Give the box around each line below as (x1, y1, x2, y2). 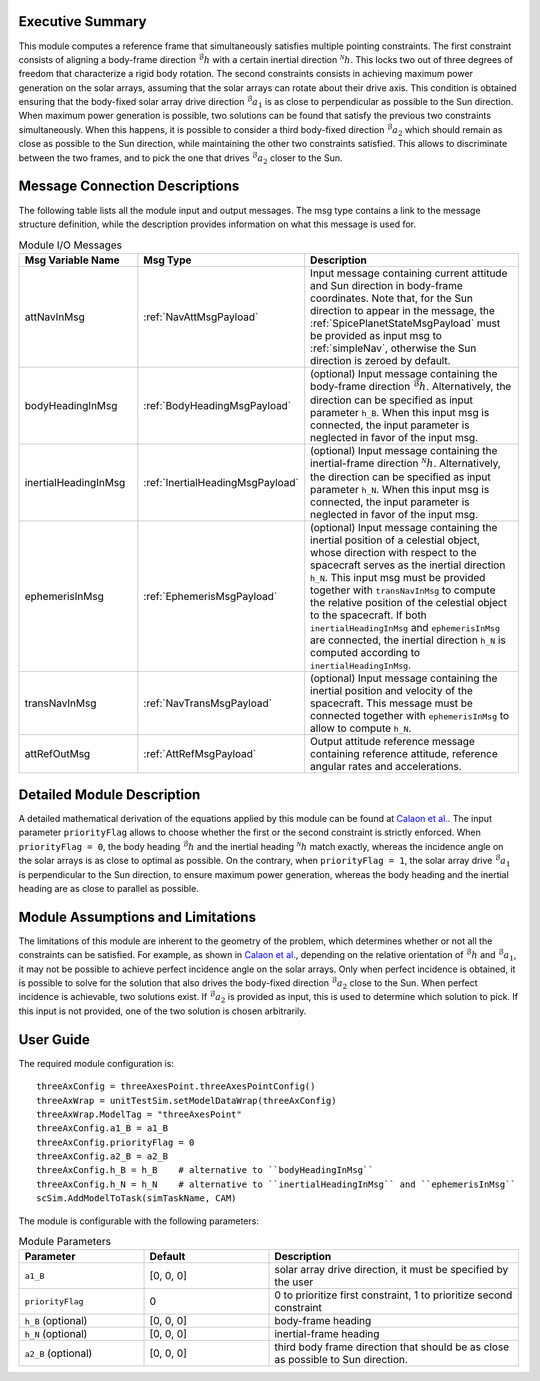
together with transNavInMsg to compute (310, 583, 496, 597)
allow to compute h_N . (310, 721, 412, 735)
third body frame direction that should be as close (274, 1340, 510, 1354)
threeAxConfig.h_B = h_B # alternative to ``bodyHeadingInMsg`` (36, 1165, 374, 1176)
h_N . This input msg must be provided (310, 571, 486, 585)
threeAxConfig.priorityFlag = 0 (36, 1136, 195, 1148)
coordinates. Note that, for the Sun (310, 291, 474, 305)
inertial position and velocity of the (310, 684, 474, 698)
